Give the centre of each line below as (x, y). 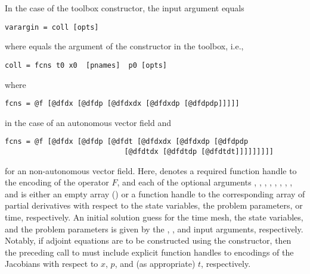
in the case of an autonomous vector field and (88, 122)
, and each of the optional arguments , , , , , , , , (205, 182)
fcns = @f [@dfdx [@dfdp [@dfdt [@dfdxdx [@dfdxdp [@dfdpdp (127, 142)
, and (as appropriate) (155, 264)
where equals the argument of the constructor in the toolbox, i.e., (124, 46)
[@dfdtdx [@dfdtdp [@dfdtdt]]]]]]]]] (199, 152)
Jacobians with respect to (52, 264)
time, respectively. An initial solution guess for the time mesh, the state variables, (154, 217)
